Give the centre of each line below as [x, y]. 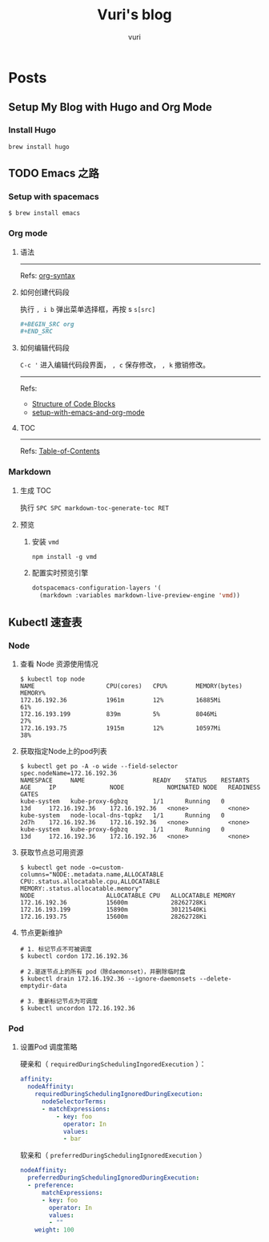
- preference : [51, 1185]
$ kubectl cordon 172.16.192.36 [74, 957]
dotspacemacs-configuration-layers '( [96, 588]
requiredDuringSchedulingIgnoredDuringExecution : [119, 1094]
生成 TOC [36, 490]
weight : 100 [54, 1230]
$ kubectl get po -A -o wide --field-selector [99, 767]
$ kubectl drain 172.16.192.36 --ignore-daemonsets [108, 979]
